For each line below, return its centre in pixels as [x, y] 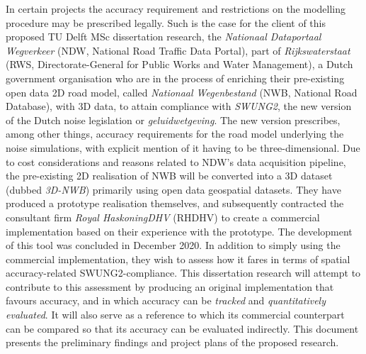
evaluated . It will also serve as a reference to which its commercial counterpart [175, 315]
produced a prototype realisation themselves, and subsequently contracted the [175, 203]
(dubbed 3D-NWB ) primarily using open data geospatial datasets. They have [173, 189]
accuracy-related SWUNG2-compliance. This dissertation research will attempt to [183, 273]
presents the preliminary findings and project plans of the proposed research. [172, 342]
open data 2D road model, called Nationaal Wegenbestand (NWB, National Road [182, 92]
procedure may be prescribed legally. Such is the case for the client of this [166, 22]
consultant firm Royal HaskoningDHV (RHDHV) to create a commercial [163, 217]
